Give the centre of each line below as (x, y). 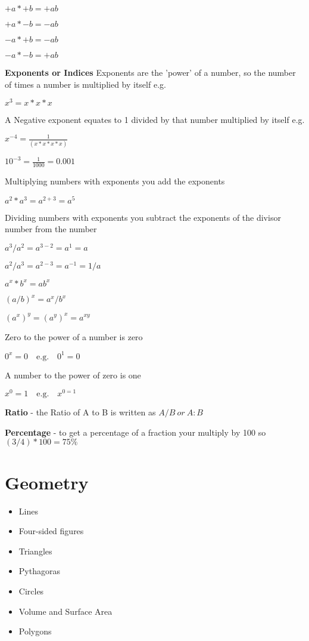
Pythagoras (39, 571)
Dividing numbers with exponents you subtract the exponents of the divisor (143, 217)
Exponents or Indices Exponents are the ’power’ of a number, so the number (150, 72)
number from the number (51, 229)
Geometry (47, 482)
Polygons (35, 631)
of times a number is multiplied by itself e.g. (85, 84)
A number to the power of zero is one (73, 375)
